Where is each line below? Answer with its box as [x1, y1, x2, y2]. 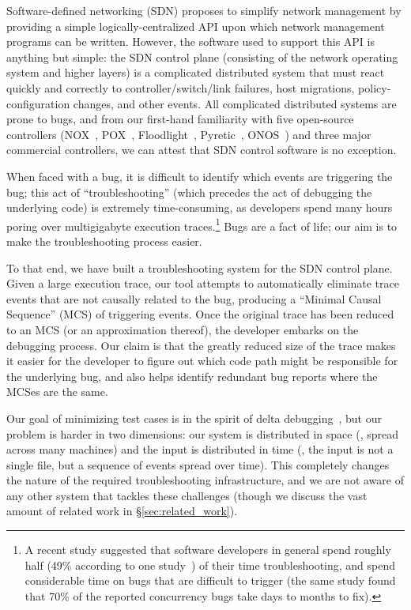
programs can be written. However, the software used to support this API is [6, 33, 375, 50]
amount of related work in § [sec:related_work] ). [6, 503, 238, 519]
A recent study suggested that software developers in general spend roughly [25, 541, 391, 558]
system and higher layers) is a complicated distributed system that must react [6, 64, 385, 81]
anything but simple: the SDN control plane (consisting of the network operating [6, 48, 398, 65]
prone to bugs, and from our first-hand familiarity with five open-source [6, 111, 354, 127]
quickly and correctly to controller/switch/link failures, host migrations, [6, 79, 355, 96]
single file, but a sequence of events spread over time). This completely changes [6, 456, 390, 473]
